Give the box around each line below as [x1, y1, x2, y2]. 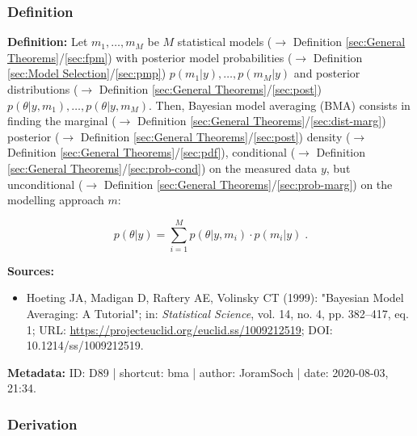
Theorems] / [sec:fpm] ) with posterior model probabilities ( [7, 48, 293, 65]
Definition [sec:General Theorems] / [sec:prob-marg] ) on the [103, 175, 393, 192]
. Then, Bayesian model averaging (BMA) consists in [148, 96, 411, 113]
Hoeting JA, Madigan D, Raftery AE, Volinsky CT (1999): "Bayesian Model [26, 289, 404, 306]
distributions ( [7, 81, 78, 97]
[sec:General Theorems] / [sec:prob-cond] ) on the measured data [7, 159, 318, 176]
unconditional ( [7, 175, 83, 192]
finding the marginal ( [7, 112, 116, 129]
